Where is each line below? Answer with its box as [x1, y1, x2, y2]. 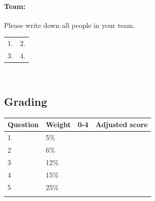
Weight [45, 119, 71, 130]
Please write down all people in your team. [4, 19, 135, 30]
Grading [4, 94, 47, 109]
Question [7, 119, 39, 130]
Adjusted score [95, 119, 148, 130]
